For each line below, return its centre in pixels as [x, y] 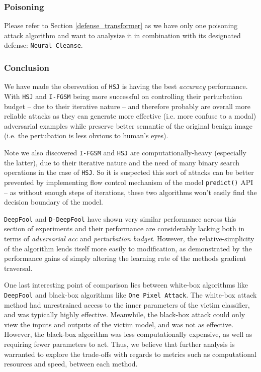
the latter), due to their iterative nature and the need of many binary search [122, 162]
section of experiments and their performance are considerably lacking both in [124, 228]
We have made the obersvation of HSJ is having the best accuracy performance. [126, 86]
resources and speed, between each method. [71, 364]
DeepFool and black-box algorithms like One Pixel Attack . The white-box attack [130, 294]
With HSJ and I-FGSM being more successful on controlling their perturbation [123, 96]
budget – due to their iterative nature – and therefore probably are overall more [127, 106]
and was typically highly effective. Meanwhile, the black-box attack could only [125, 314]
